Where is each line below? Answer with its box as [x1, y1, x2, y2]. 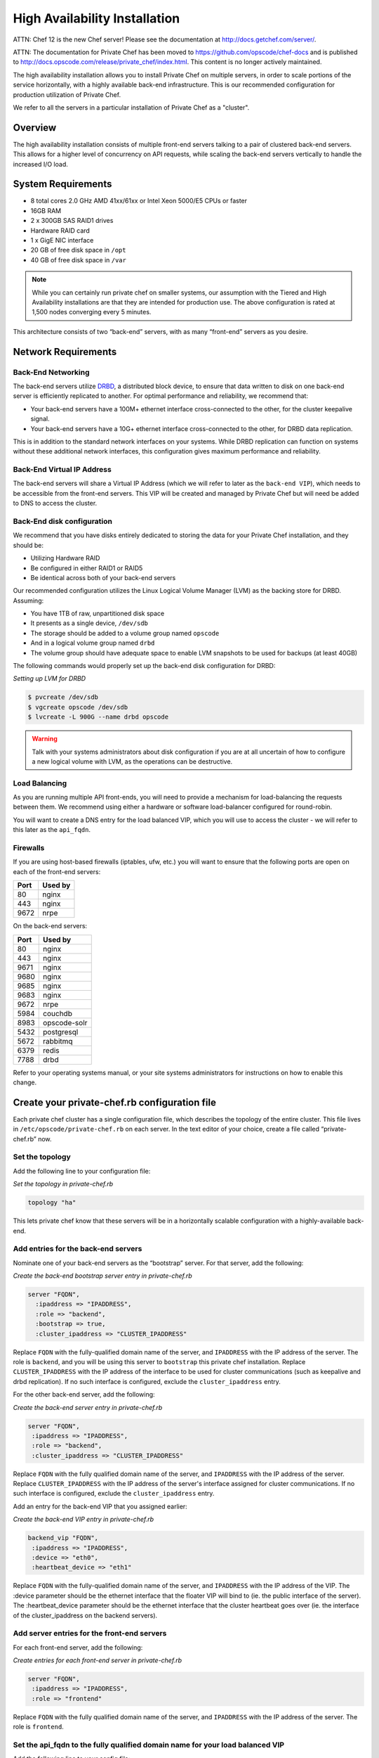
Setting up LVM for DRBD [13, 674, 86, 683]
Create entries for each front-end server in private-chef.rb [13, 1656, 182, 1664]
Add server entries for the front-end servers [13, 1629, 167, 1638]
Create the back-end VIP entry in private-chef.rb [13, 1515, 154, 1524]
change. [13, 1078, 37, 1086]
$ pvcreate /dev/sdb [27, 693, 98, 701]
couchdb [43, 1008, 73, 1018]
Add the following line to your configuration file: [13, 1167, 151, 1175]
